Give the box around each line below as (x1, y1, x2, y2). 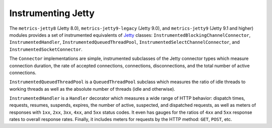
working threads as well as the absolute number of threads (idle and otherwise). (9, 86, 176, 92)
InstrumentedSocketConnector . (9, 46, 83, 52)
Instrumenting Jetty (9, 8, 95, 19)
